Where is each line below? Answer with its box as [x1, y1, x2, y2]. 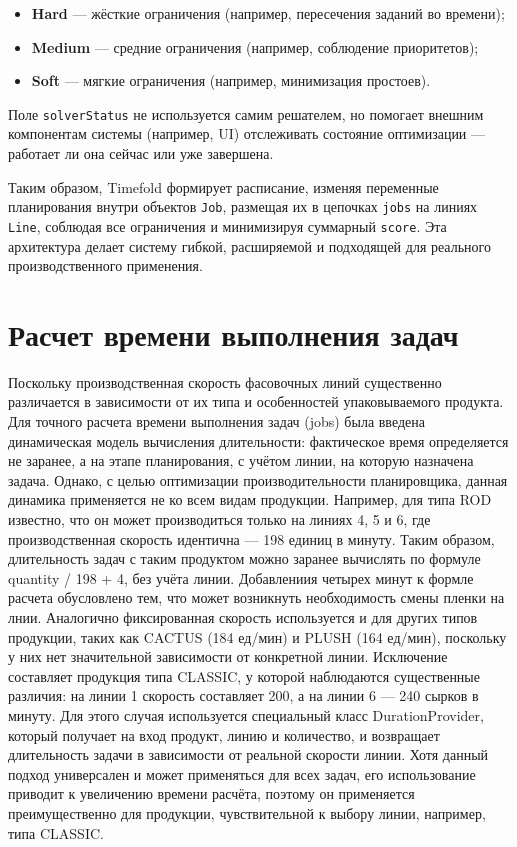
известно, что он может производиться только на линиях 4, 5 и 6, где [8, 509, 431, 529]
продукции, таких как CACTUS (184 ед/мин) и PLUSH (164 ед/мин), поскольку [8, 626, 507, 647]
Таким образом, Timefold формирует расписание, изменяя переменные [8, 176, 439, 197]
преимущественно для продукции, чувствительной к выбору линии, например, [8, 802, 486, 823]
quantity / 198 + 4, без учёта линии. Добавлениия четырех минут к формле [8, 567, 474, 588]
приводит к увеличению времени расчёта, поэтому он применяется [8, 783, 415, 804]
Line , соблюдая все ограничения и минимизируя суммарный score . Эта [8, 215, 447, 236]
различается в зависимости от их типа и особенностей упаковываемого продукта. [8, 391, 504, 412]
